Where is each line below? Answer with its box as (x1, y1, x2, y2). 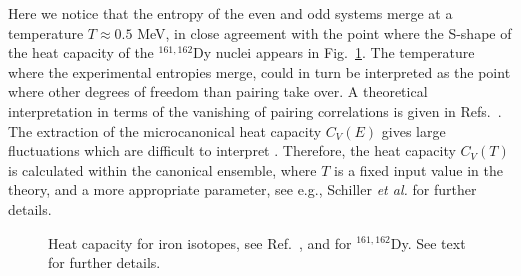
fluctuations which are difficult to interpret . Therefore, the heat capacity (8, 140, 456, 161)
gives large (381, 120, 446, 141)
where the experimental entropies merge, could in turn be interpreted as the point (8, 61, 511, 82)
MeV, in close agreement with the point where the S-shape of (137, 22, 512, 43)
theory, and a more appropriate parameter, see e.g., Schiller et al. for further (8, 179, 477, 200)
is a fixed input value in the (334, 159, 503, 180)
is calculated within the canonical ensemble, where (8, 159, 317, 180)
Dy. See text (390, 232, 466, 253)
